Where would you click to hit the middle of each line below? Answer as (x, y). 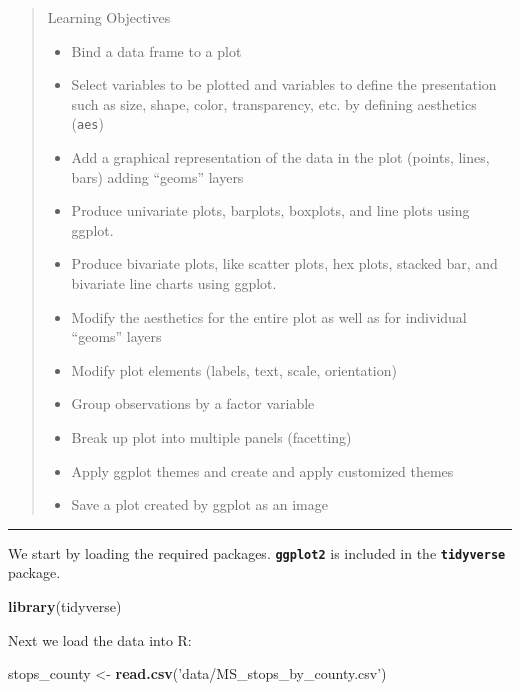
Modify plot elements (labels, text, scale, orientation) (234, 369)
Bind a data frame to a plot (156, 50)
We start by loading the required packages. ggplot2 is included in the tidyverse (257, 552)
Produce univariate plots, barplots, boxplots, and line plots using (270, 210)
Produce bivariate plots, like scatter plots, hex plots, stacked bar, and (284, 263)
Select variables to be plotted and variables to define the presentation (284, 84)
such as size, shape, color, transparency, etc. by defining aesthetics (274, 103)
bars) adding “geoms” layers (157, 176)
